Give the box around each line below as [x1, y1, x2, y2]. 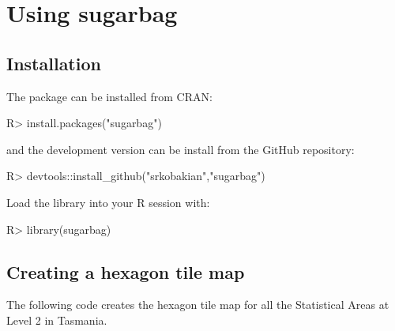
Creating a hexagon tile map [6, 259, 245, 284]
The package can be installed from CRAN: [6, 88, 213, 104]
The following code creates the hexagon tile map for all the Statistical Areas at [6, 296, 389, 313]
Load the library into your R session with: [6, 194, 210, 210]
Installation [6, 51, 101, 75]
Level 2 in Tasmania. [6, 311, 107, 328]
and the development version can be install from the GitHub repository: [6, 141, 355, 157]
